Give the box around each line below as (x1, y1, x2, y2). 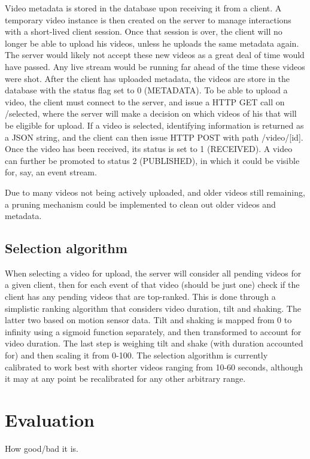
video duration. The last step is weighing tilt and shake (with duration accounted (5, 337, 303, 349)
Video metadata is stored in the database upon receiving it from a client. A (5, 2, 282, 14)
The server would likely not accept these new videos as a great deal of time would (5, 48, 305, 61)
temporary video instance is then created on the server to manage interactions (5, 13, 291, 26)
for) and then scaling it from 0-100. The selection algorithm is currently (5, 349, 268, 361)
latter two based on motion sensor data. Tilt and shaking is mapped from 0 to (5, 314, 292, 326)
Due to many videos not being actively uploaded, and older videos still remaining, (5, 186, 305, 198)
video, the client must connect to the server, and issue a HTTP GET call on (5, 95, 285, 108)
